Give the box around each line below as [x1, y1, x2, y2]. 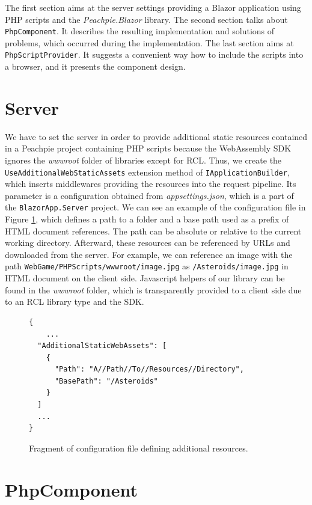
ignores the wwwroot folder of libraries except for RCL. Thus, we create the [5, 154, 282, 166]
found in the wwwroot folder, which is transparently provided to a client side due [5, 283, 302, 296]
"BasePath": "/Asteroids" [54, 376, 158, 385]
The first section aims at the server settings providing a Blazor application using [5, 1, 301, 13]
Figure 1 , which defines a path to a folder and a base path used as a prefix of [5, 213, 289, 225]
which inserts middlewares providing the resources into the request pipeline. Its [5, 177, 296, 190]
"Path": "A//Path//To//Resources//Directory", [54, 365, 244, 374]
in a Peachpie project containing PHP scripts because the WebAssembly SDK [5, 142, 292, 155]
